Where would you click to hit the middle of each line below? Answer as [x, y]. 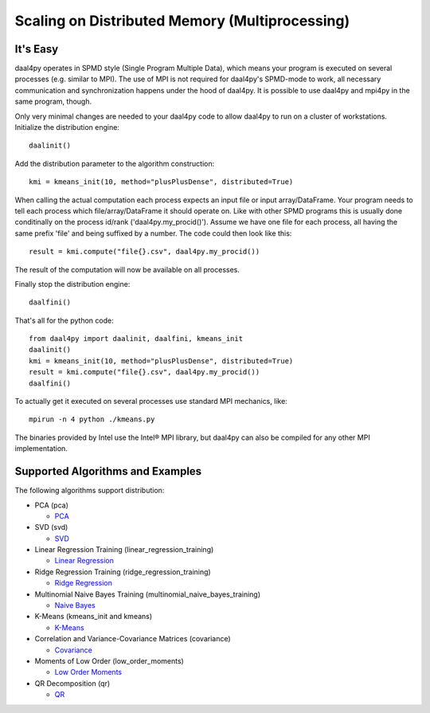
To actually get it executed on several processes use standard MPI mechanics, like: [151, 402]
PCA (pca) [52, 505]
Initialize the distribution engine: [67, 127]
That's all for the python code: [64, 320]
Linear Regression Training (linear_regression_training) [124, 550]
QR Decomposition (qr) [72, 683]
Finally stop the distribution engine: [72, 284]
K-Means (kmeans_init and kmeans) [94, 617]
